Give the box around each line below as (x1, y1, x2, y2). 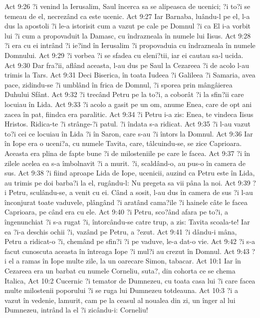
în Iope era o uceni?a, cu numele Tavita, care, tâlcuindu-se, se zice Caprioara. (4, 138, 242, 148)
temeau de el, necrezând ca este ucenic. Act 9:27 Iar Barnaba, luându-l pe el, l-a (4, 10, 250, 21)
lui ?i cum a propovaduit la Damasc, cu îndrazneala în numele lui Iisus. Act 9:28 (4, 30, 251, 40)
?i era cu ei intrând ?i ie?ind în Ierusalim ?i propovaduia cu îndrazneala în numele (4, 40, 256, 50)
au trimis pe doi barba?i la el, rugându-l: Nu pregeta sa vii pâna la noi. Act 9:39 (4, 177, 251, 187)
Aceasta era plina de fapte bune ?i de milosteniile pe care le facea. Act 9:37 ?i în (4, 147, 251, 158)
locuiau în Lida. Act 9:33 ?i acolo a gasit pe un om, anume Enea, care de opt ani (4, 98, 252, 109)
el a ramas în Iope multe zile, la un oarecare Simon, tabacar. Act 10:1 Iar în (8, 255, 241, 266)
